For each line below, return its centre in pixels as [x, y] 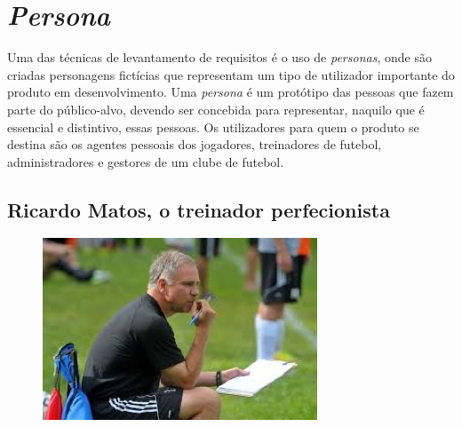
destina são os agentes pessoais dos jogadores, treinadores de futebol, [195, 144]
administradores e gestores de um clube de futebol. [146, 161]
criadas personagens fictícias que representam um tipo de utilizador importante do [231, 74]
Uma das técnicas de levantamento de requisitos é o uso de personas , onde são [219, 57]
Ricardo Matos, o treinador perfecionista [199, 209]
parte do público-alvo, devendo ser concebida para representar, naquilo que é [216, 109]
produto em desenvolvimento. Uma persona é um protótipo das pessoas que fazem [231, 92]
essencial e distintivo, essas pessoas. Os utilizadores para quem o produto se [213, 127]
